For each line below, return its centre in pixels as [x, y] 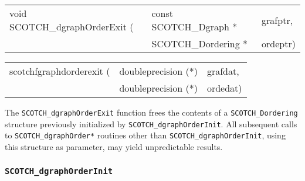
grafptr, [277, 20]
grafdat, [223, 71]
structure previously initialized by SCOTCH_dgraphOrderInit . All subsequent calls [151, 123]
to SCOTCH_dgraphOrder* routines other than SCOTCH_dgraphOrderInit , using [145, 135]
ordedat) [224, 88]
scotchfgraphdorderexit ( [60, 71]
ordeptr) [279, 43]
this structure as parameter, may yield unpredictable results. [114, 146]
